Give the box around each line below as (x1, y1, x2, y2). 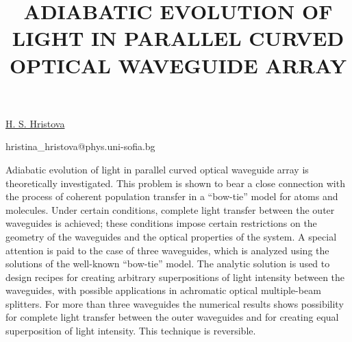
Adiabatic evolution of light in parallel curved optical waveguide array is (5, 162, 309, 176)
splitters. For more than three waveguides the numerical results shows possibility (5, 296, 344, 310)
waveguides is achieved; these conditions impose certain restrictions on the (5, 216, 317, 230)
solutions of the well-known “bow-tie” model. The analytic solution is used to (5, 256, 330, 271)
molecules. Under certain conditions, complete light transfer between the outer (5, 202, 335, 217)
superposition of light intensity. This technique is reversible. (5, 323, 256, 338)
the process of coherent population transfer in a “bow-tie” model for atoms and (5, 189, 338, 204)
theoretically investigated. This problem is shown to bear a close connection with (5, 175, 345, 190)
